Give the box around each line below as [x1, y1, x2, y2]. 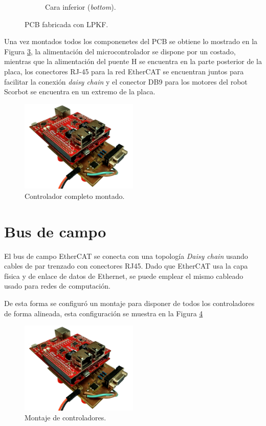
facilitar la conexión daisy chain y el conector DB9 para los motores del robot [4, 76, 248, 87]
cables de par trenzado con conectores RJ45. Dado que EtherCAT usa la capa [4, 260, 248, 271]
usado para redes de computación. [4, 280, 110, 291]
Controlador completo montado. [25, 190, 125, 201]
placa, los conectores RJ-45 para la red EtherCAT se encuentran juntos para [4, 66, 244, 76]
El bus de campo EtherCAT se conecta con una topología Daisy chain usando [4, 250, 248, 261]
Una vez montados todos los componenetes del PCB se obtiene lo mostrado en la [4, 36, 258, 47]
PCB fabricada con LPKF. [25, 18, 108, 29]
